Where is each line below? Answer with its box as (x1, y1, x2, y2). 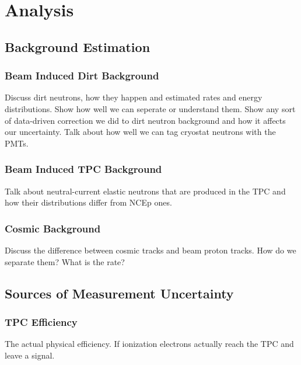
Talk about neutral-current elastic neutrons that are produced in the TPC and (5, 185, 286, 197)
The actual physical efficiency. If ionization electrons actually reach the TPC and (5, 338, 294, 350)
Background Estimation (5, 37, 150, 55)
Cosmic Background (5, 221, 101, 235)
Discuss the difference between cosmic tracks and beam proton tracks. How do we (5, 244, 296, 256)
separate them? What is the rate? (5, 255, 125, 267)
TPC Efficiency (5, 314, 78, 329)
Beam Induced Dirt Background (5, 68, 159, 83)
